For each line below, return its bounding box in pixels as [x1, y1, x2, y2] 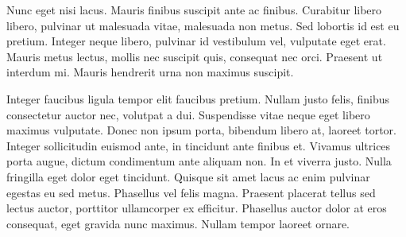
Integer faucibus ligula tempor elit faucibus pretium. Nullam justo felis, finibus [6, 90, 390, 107]
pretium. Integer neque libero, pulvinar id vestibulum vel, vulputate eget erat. [6, 33, 386, 49]
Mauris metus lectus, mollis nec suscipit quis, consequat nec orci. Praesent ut [6, 48, 383, 64]
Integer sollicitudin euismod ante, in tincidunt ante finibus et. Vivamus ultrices [6, 137, 391, 153]
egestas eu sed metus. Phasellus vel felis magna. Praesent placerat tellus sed [6, 184, 376, 200]
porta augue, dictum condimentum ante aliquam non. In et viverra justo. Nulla [6, 153, 392, 169]
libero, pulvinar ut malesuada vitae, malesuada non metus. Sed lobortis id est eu [6, 17, 400, 33]
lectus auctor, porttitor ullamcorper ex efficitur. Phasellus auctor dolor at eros [6, 200, 387, 216]
